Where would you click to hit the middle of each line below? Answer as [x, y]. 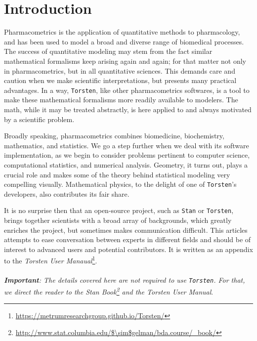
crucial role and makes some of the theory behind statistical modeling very [117, 174]
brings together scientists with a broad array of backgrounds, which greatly [118, 220]
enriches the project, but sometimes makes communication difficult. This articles [126, 230]
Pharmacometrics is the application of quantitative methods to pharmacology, [122, 32]
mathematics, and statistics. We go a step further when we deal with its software [127, 145]
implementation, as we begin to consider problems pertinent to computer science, [127, 155]
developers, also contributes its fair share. [67, 193]
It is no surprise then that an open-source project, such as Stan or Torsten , [119, 210]
